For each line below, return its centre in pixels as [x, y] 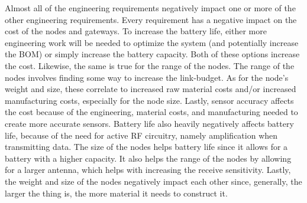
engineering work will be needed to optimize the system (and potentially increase [152, 42]
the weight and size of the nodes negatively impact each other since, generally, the [153, 181]
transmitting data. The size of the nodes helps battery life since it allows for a [146, 147]
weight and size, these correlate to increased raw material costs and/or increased [151, 89]
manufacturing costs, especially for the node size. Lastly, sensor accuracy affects [149, 100]
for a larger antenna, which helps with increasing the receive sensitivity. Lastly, [148, 170]
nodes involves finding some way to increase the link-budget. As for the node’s [147, 77]
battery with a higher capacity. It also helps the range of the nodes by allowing [148, 158]
